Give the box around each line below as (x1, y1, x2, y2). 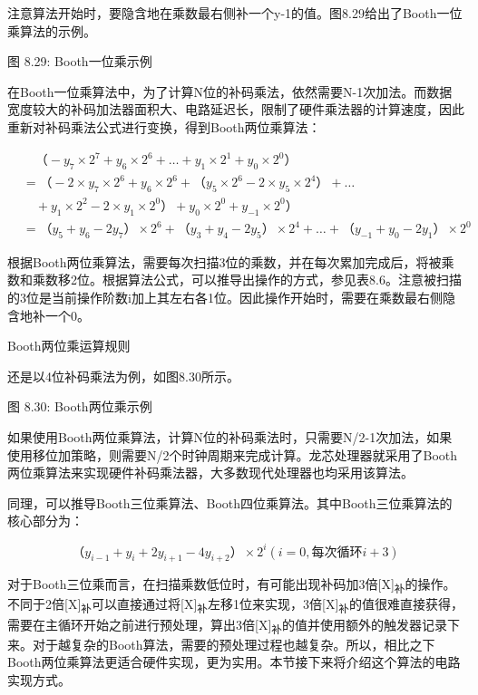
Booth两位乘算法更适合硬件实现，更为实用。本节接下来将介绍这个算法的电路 (7, 652, 461, 671)
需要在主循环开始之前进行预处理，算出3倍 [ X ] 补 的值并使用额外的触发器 (7, 614, 422, 636)
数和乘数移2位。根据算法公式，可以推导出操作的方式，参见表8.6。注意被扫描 (7, 270, 462, 289)
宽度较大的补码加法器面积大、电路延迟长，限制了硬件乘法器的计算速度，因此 (7, 100, 464, 119)
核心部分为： (7, 511, 83, 530)
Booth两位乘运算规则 (7, 336, 131, 355)
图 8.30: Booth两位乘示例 (7, 397, 152, 416)
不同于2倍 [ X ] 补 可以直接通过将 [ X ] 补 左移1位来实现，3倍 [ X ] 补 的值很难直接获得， (7, 594, 463, 616)
